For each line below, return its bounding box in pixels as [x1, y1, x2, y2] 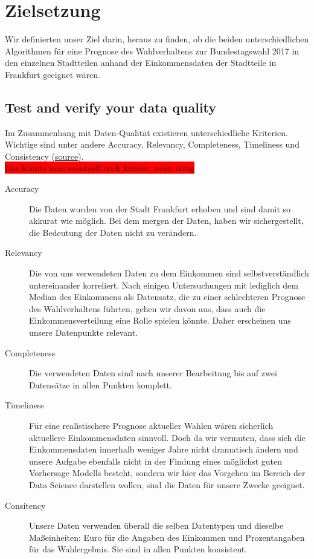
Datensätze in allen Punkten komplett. [29, 378, 172, 391]
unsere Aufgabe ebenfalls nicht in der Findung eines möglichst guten [29, 454, 283, 467]
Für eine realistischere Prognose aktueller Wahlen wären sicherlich [29, 419, 274, 431]
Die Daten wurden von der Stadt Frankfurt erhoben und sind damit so [29, 202, 291, 215]
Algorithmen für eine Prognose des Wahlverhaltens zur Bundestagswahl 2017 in [5, 44, 300, 57]
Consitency [5, 499, 46, 511]
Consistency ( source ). [5, 149, 84, 162]
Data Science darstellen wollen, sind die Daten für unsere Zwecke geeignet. [29, 478, 305, 491]
